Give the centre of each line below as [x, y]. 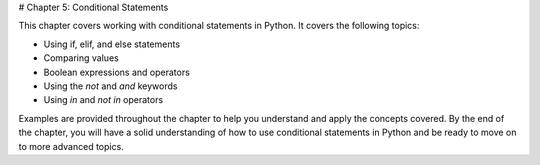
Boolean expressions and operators [116, 72]
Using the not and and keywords [110, 86]
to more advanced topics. [71, 146]
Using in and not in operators [103, 100]
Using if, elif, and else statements [111, 44]
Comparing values [81, 58]
